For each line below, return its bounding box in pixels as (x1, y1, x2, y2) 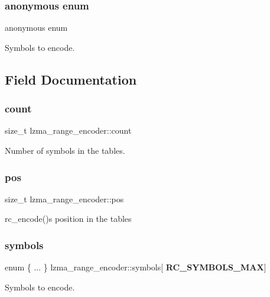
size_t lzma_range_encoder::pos (5, 192, 124, 205)
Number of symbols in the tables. (5, 144, 125, 156)
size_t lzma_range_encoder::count (5, 124, 132, 137)
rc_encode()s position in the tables (5, 212, 132, 225)
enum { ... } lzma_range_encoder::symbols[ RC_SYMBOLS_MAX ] (5, 261, 266, 273)
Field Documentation (5, 70, 137, 88)
